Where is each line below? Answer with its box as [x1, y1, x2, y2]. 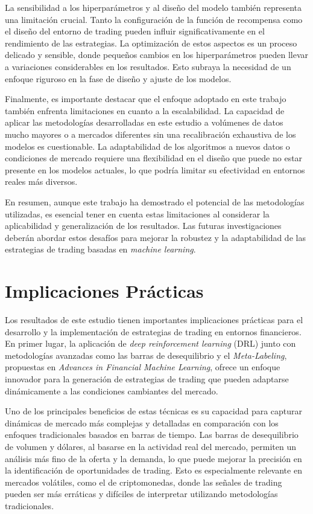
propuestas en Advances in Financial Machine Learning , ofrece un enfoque [5, 361, 280, 373]
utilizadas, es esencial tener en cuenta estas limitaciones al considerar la [5, 207, 270, 220]
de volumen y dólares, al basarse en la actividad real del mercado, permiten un [5, 440, 297, 452]
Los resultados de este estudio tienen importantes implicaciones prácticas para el [5, 313, 303, 326]
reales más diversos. [5, 175, 78, 188]
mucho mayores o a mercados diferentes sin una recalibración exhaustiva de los [5, 127, 296, 140]
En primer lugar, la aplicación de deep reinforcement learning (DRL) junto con [5, 337, 296, 350]
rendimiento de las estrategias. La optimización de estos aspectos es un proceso [5, 36, 297, 49]
